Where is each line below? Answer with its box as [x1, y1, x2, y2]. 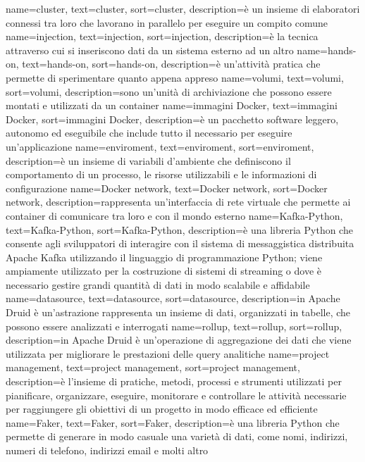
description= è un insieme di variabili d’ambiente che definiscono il [6, 153, 291, 168]
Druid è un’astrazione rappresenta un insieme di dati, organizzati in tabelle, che [6, 305, 351, 320]
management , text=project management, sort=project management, [6, 360, 300, 375]
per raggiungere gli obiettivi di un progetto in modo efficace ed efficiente [6, 401, 318, 416]
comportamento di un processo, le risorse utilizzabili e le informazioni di [6, 167, 317, 182]
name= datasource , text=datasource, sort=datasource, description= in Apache [6, 291, 340, 306]
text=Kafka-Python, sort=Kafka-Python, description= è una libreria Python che [6, 222, 353, 237]
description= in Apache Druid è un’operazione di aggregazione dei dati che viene [6, 332, 352, 347]
